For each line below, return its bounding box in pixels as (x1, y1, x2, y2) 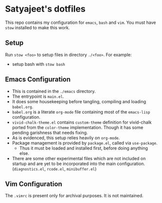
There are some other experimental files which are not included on (12, 155, 146, 161)
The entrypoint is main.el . (12, 93, 64, 99)
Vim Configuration (5, 180, 62, 188)
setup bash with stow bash (12, 61, 65, 67)
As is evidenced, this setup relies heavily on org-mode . (12, 135, 120, 141)
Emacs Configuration (5, 75, 71, 84)
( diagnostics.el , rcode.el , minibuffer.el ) (12, 166, 97, 171)
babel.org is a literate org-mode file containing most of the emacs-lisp (12, 109, 150, 115)
